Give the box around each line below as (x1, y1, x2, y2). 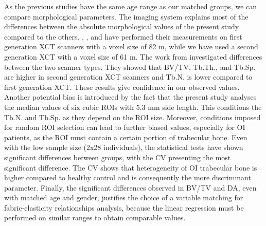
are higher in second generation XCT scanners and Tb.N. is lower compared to (4, 71, 253, 82)
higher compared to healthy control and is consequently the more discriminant (4, 172, 251, 183)
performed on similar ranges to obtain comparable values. (4, 212, 186, 223)
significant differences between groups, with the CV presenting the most (4, 152, 231, 162)
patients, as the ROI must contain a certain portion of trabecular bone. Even (4, 131, 247, 142)
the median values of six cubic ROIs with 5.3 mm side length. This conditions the (4, 101, 262, 112)
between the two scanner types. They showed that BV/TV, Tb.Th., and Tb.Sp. (4, 61, 256, 72)
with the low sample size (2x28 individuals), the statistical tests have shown (4, 142, 243, 153)
